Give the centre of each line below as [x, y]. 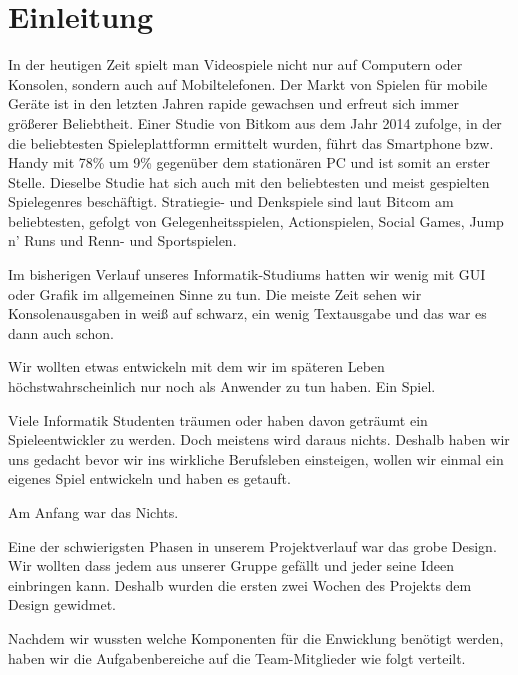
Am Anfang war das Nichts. [93, 512]
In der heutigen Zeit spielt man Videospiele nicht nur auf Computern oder [235, 64]
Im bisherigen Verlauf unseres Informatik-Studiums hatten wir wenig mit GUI [247, 274]
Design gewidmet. [62, 604]
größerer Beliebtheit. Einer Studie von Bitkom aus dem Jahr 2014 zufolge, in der [255, 122]
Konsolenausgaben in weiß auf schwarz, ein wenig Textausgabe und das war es [247, 313]
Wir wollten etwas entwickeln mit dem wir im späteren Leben [196, 366]
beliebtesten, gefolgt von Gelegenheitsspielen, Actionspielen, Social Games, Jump [256, 220]
